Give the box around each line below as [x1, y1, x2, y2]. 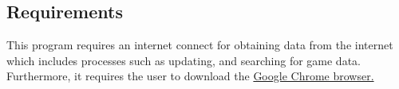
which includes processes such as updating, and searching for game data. [6, 52, 361, 68]
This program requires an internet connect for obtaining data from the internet [6, 37, 393, 53]
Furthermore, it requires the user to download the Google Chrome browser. [6, 68, 374, 84]
